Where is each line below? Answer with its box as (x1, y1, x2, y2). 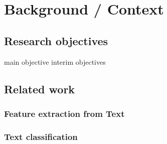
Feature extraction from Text (4, 107, 125, 119)
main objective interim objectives (4, 56, 106, 67)
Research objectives (4, 33, 108, 48)
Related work (4, 81, 75, 96)
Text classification (4, 130, 78, 142)
